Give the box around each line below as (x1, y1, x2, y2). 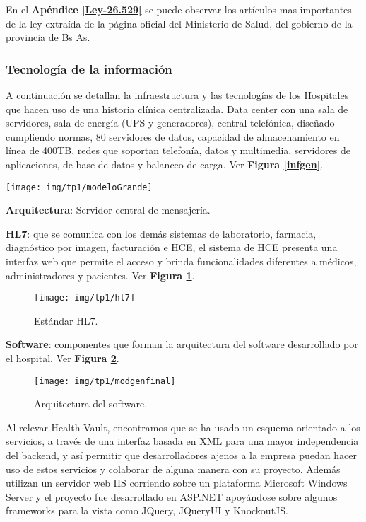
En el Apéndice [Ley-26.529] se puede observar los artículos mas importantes (6, 2, 352, 16)
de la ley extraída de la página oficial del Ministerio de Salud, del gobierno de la (6, 16, 353, 30)
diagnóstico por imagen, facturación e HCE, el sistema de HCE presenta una (6, 240, 338, 255)
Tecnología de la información (6, 59, 172, 77)
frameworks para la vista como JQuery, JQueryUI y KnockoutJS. (6, 503, 288, 518)
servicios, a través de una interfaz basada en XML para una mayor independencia (6, 434, 359, 448)
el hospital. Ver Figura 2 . (6, 351, 119, 366)
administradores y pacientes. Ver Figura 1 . (6, 267, 195, 282)
